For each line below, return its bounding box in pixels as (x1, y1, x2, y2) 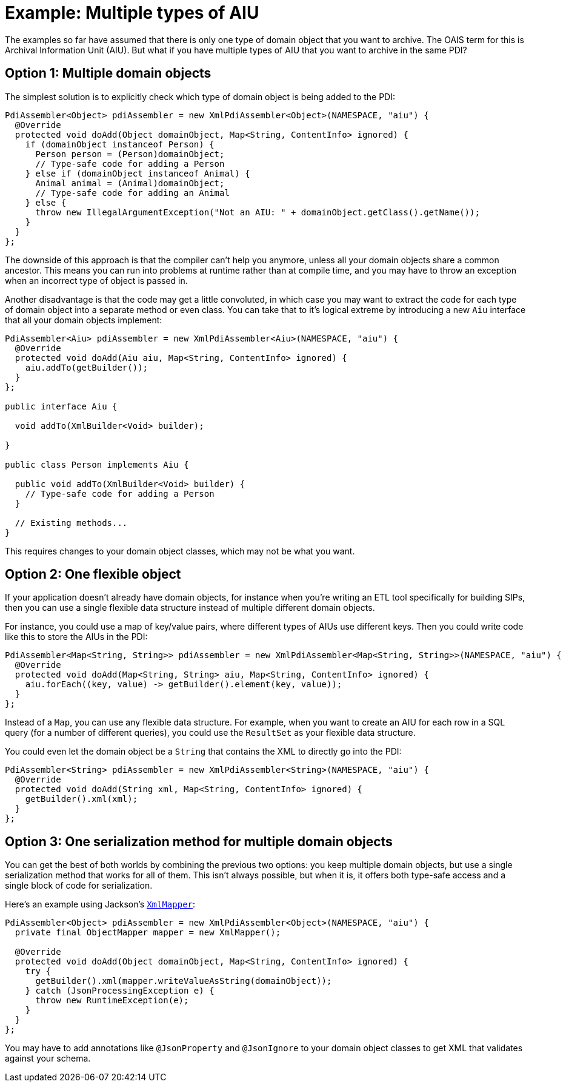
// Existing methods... (15, 517, 128, 528)
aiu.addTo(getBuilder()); (25, 362, 148, 372)
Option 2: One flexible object (5, 567, 181, 582)
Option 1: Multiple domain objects (5, 66, 211, 81)
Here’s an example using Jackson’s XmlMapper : (5, 899, 196, 910)
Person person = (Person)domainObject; (35, 149, 225, 159)
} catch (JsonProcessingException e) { (25, 986, 215, 996)
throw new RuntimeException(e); (35, 995, 189, 1006)
